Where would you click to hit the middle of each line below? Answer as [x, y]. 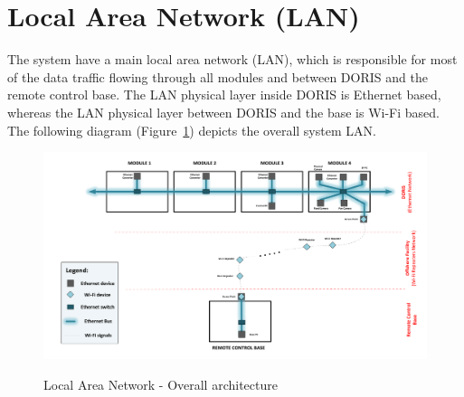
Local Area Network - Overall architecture [161, 384]
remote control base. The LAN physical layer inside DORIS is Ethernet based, [224, 95]
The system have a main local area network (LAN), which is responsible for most [232, 59]
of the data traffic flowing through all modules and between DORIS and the [218, 76]
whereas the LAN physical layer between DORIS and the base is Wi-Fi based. [223, 112]
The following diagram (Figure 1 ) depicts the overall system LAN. [192, 130]
